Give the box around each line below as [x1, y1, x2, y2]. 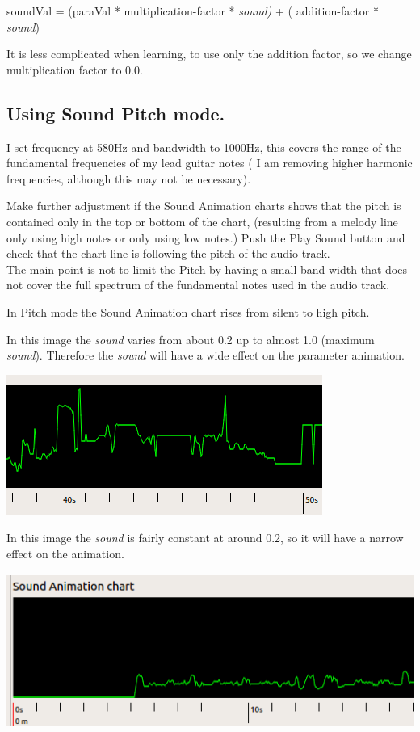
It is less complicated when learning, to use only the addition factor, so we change [6, 45, 412, 62]
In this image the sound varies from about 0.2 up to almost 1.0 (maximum [6, 330, 375, 347]
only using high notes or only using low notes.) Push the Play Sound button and [6, 229, 405, 246]
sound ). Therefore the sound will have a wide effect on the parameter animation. [6, 347, 405, 364]
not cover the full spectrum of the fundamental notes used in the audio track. [6, 276, 390, 293]
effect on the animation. [6, 545, 124, 562]
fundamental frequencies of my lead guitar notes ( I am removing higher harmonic [6, 154, 413, 171]
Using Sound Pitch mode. [6, 100, 225, 125]
